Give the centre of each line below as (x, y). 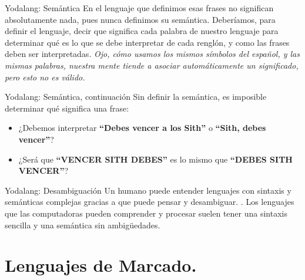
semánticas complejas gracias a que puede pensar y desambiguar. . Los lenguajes (150, 202)
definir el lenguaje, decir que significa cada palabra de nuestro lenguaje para (142, 31)
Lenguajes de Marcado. (101, 265)
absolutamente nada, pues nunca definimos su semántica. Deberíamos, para (140, 19)
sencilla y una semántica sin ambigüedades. (83, 225)
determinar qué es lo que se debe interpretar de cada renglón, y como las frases (147, 42)
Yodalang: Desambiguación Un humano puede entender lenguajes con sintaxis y (148, 190)
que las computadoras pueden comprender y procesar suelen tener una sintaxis (146, 213)
